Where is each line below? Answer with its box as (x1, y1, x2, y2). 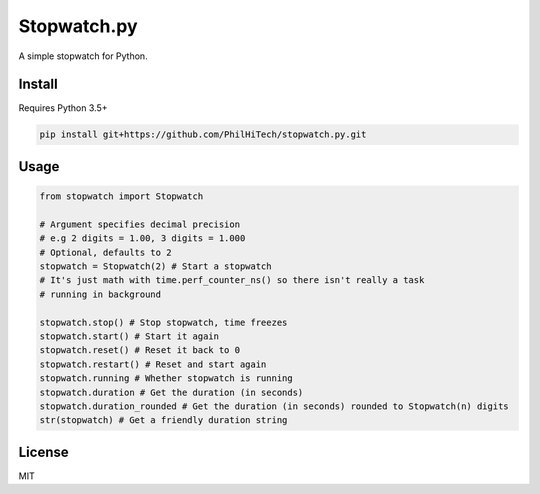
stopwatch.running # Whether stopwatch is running (39, 373, 294, 384)
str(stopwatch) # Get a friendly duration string (39, 415, 288, 426)
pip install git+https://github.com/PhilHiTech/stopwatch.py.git (39, 129, 367, 140)
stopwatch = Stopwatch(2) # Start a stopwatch (39, 260, 272, 272)
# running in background (39, 288, 162, 300)
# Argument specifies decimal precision (39, 218, 240, 230)
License (18, 443, 69, 460)
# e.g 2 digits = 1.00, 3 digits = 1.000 (39, 233, 246, 244)
